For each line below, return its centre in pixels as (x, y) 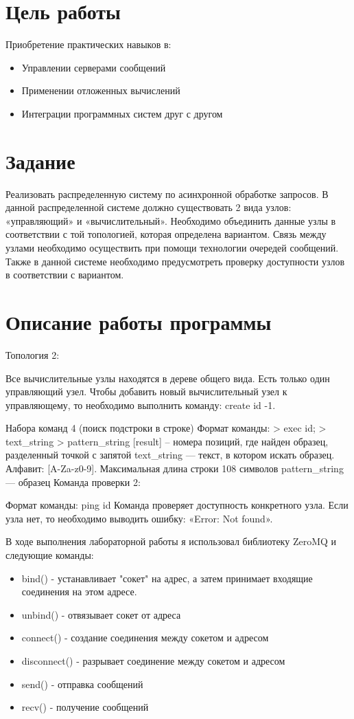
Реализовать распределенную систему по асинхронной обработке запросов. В (167, 193)
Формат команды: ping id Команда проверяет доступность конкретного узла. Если (177, 505)
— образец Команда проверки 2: (73, 482)
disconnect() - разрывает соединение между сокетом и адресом (153, 661)
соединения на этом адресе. (79, 591)
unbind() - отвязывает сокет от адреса (101, 614)
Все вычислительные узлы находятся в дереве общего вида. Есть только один (168, 378)
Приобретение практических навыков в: (88, 44)
